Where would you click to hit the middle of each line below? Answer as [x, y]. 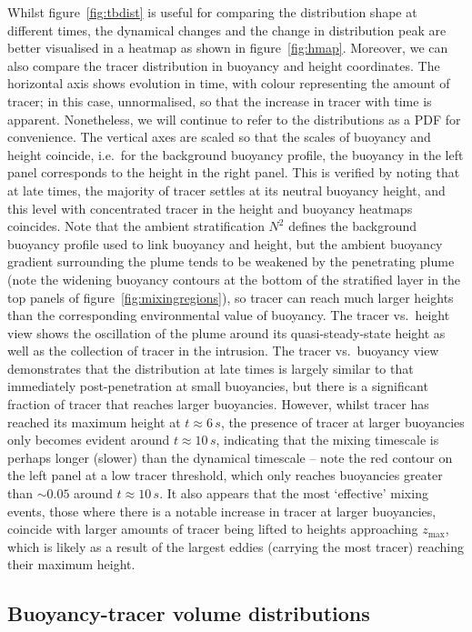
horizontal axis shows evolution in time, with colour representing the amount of [229, 83]
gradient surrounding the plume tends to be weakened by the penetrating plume [231, 261]
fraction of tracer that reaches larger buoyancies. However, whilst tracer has [218, 404]
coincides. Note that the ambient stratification [136, 226]
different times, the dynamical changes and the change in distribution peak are [227, 30]
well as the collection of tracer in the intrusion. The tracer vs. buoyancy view [223, 351]
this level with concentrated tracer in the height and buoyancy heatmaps [210, 208]
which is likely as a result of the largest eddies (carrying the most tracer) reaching [236, 546]
